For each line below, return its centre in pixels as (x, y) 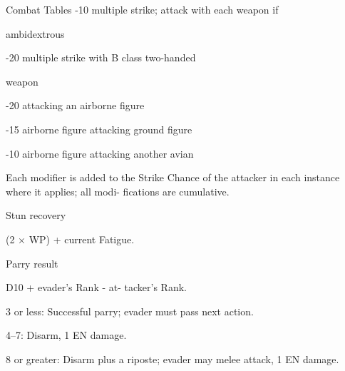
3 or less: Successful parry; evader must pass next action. (130, 311)
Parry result (32, 263)
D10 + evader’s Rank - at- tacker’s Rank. (96, 287)
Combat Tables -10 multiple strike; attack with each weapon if (142, 9)
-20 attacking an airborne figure (75, 105)
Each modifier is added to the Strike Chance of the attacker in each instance (173, 177)
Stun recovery (36, 215)
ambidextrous (35, 33)
